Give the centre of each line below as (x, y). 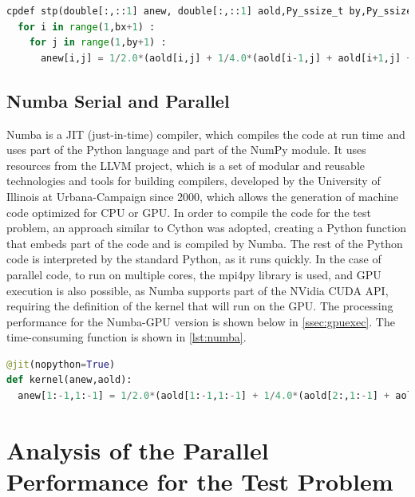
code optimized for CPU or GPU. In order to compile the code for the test (189, 212)
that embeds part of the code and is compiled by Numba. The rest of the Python (205, 243)
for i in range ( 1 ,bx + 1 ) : (87, 27)
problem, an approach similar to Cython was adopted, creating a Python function (207, 228)
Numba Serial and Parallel (118, 100)
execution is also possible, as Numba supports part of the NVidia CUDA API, (198, 290)
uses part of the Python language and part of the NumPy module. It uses (186, 150)
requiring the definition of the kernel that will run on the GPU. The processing (200, 306)
